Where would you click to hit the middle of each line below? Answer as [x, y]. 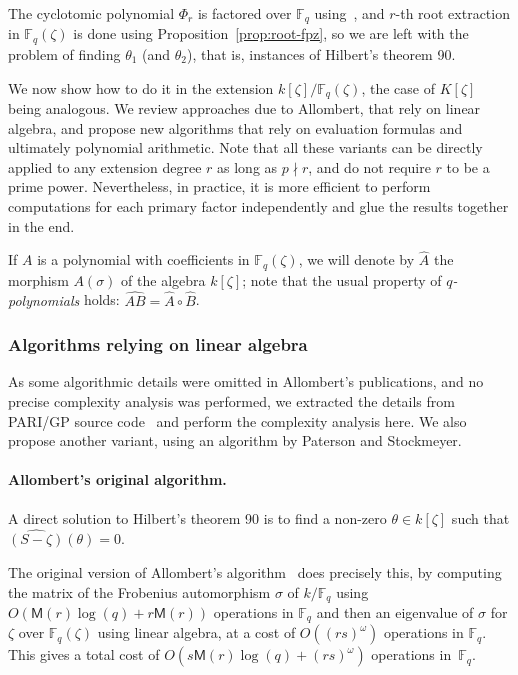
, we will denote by [356, 259]
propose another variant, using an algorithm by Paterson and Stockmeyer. [235, 440]
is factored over [244, 13]
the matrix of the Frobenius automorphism [139, 591]
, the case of [398, 87]
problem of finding [64, 53]
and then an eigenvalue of [395, 612]
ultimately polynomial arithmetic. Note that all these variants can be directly [245, 147]
